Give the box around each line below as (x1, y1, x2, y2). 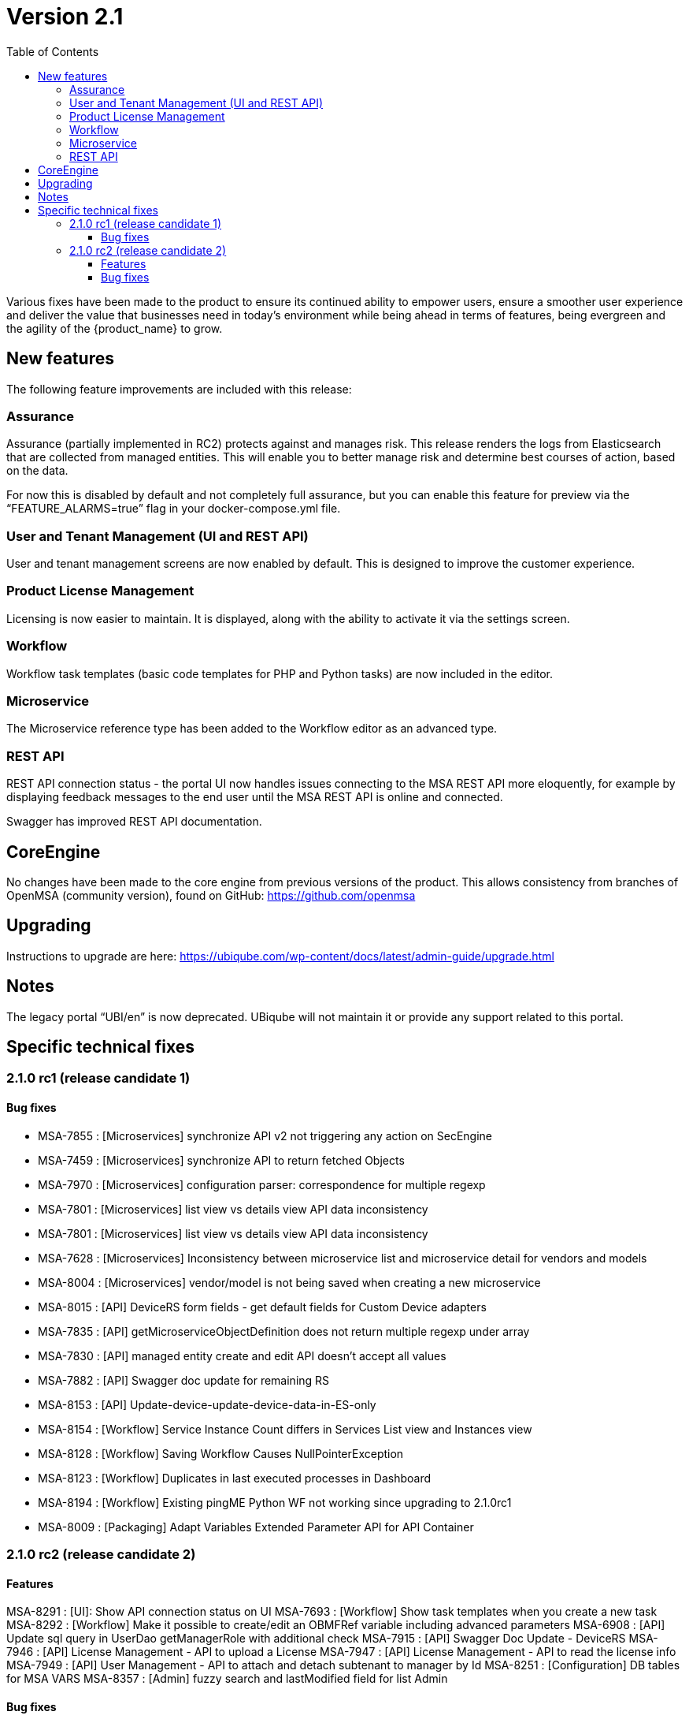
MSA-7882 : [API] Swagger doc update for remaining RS (38, 1373, 330, 1387)
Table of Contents (6, 44, 99, 58)
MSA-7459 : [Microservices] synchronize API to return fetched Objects (38, 1153, 405, 1167)
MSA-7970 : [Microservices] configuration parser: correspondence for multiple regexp (38, 1177, 486, 1191)
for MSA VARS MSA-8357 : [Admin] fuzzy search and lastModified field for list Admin (6, 1672, 448, 1686)
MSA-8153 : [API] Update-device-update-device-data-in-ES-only (38, 1397, 376, 1411)
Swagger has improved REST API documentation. (6, 815, 262, 829)
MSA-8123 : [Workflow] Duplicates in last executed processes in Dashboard (38, 1471, 432, 1485)
